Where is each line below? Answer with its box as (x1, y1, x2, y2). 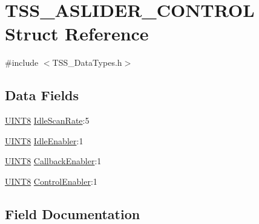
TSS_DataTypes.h (52, 56, 122, 69)
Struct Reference (5, 21, 149, 46)
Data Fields (5, 86, 79, 104)
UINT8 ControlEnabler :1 (5, 174, 97, 187)
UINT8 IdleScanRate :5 (5, 114, 90, 127)
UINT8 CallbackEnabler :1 (5, 155, 102, 167)
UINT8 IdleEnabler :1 (5, 134, 84, 147)
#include (5, 56, 39, 69)
